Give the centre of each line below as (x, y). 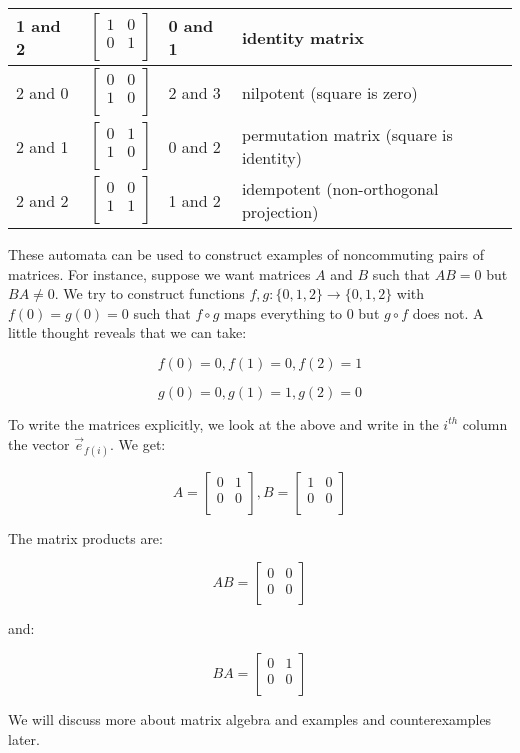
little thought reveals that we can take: (127, 332)
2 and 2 (42, 200)
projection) (280, 211)
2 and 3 (194, 92)
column (485, 423)
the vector (39, 443)
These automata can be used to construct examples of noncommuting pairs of (246, 254)
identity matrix (302, 37)
